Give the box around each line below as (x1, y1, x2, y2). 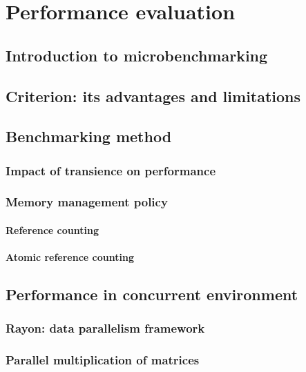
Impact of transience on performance (6, 161, 216, 179)
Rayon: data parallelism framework (6, 320, 205, 337)
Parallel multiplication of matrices (6, 351, 200, 369)
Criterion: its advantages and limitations (6, 85, 301, 106)
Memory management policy (6, 193, 168, 211)
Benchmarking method (6, 126, 172, 147)
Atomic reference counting (6, 250, 134, 264)
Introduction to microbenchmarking (6, 44, 268, 66)
